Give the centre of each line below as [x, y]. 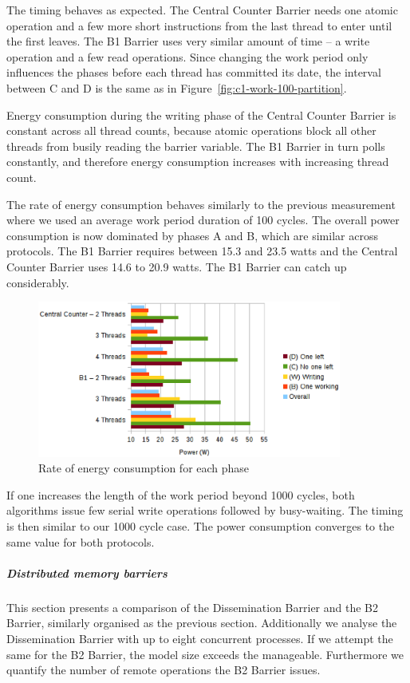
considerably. [38, 282]
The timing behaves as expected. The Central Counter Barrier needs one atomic [202, 10]
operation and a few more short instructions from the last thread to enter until [199, 25]
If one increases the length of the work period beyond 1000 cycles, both [181, 494]
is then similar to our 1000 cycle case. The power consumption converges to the [201, 525]
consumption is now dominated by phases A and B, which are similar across [192, 235]
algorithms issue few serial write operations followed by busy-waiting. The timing [205, 510]
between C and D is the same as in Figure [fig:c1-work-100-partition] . [177, 87]
